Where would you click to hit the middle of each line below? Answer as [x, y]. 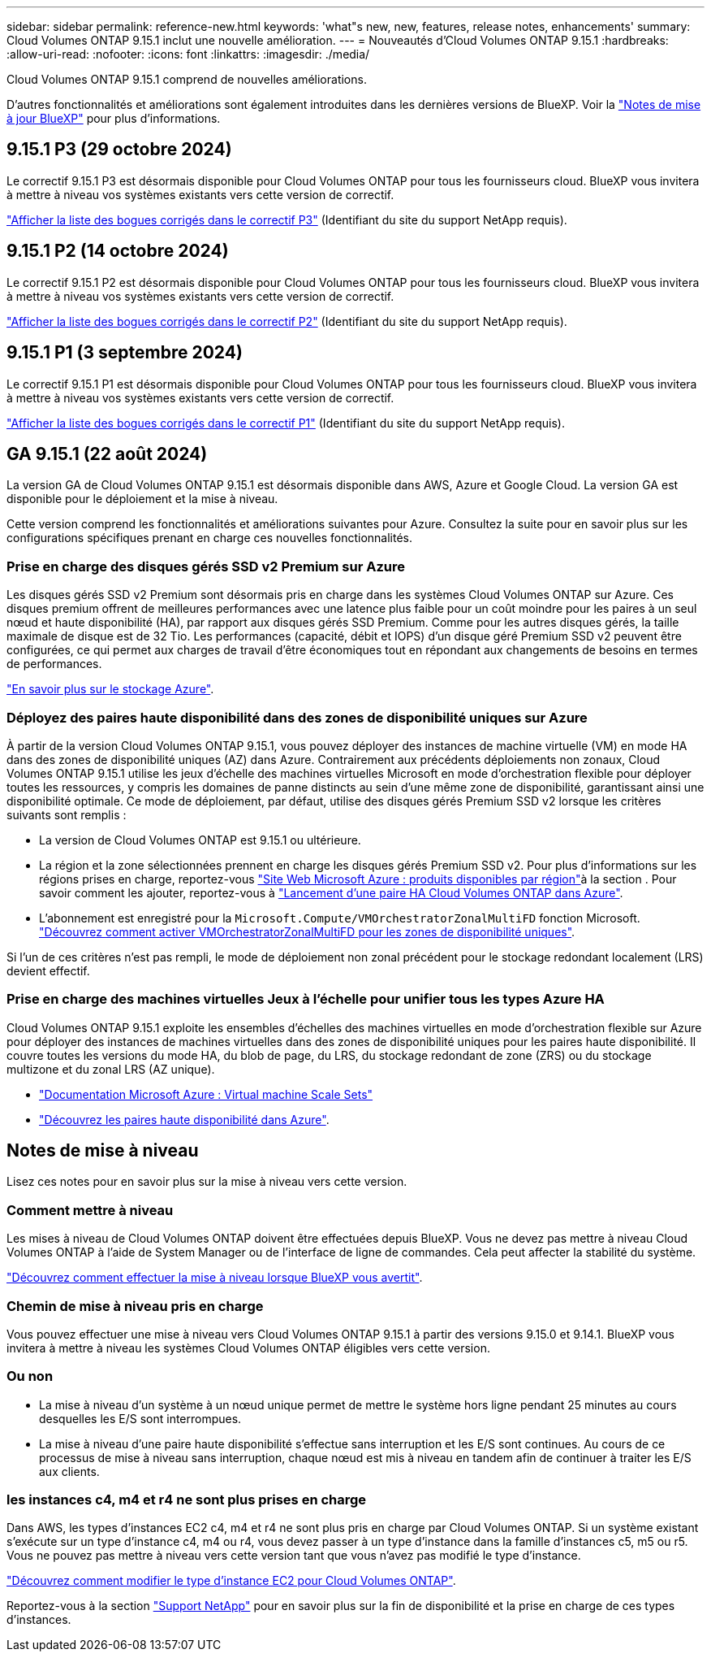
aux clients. [69, 1471]
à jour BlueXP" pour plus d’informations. [114, 118]
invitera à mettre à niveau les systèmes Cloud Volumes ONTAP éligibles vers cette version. [248, 1348]
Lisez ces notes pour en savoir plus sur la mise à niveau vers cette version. [207, 1182]
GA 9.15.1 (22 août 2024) [107, 454]
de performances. [54, 664]
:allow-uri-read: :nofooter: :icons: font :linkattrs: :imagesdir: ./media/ [188, 54]
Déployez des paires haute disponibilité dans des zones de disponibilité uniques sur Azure [297, 717]
